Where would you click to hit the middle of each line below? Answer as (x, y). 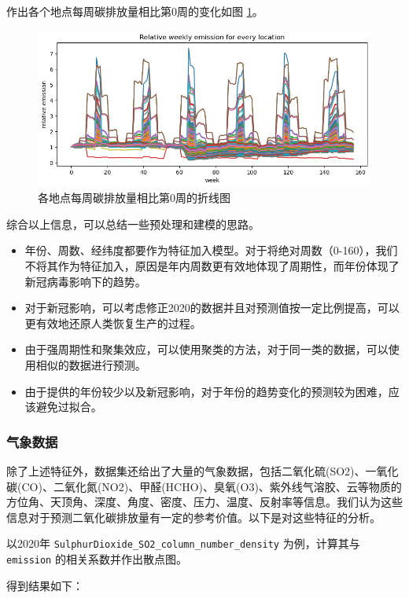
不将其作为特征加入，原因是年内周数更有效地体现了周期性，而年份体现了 (212, 265)
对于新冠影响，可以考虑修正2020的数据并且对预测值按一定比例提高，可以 (212, 308)
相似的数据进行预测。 (91, 364)
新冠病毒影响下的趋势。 (85, 281)
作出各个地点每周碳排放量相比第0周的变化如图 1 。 (135, 11)
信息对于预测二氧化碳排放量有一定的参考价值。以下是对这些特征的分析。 (193, 517)
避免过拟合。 (69, 407)
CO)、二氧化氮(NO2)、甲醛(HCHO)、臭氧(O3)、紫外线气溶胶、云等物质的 (212, 486)
